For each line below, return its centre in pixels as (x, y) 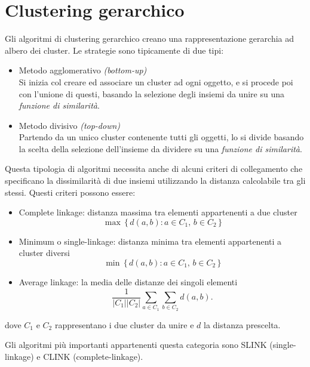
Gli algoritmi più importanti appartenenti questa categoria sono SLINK (136, 345)
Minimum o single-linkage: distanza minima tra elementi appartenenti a (150, 241)
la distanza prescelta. (242, 324)
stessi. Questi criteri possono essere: (70, 192)
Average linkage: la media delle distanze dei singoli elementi (128, 282)
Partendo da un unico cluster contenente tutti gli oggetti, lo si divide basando (161, 137)
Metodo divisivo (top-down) (70, 125)
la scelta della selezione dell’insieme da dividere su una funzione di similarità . (160, 148)
